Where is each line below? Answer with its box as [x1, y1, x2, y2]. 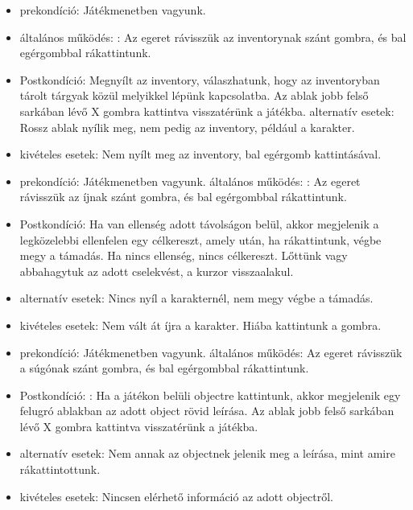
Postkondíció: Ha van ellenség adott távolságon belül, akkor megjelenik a [19, 215, 379, 232]
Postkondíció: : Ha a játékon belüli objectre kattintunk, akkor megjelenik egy [19, 386, 401, 403]
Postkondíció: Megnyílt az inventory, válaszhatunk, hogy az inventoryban [19, 71, 380, 88]
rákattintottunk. [19, 461, 101, 478]
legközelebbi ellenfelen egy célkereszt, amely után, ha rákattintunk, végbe [19, 231, 382, 248]
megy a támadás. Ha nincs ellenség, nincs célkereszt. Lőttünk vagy [19, 247, 348, 264]
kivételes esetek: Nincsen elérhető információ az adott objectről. [19, 487, 333, 504]
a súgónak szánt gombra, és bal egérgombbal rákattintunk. [19, 360, 309, 376]
